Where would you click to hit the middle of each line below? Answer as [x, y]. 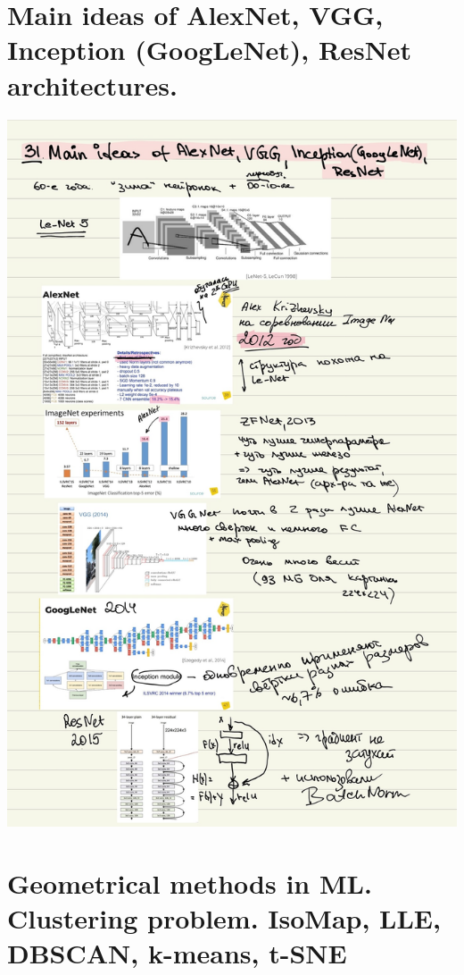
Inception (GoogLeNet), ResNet [210, 50]
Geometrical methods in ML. [190, 883]
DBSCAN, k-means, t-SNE [177, 953]
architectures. [92, 84]
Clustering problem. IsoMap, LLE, [224, 918]
